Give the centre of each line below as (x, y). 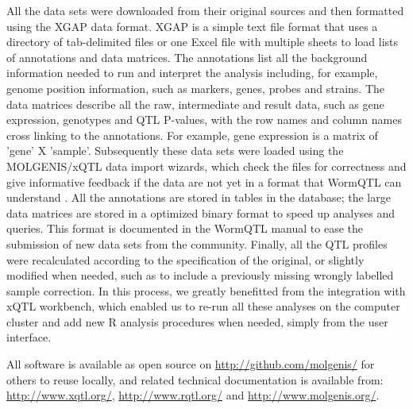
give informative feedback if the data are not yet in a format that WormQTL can (204, 181)
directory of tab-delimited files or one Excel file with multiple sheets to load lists (203, 42)
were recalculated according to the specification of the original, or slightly (185, 259)
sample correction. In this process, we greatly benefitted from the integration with (206, 290)
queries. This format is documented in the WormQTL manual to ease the (185, 228)
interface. (29, 337)
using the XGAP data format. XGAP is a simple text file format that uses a (192, 26)
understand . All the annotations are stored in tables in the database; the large (199, 197)
